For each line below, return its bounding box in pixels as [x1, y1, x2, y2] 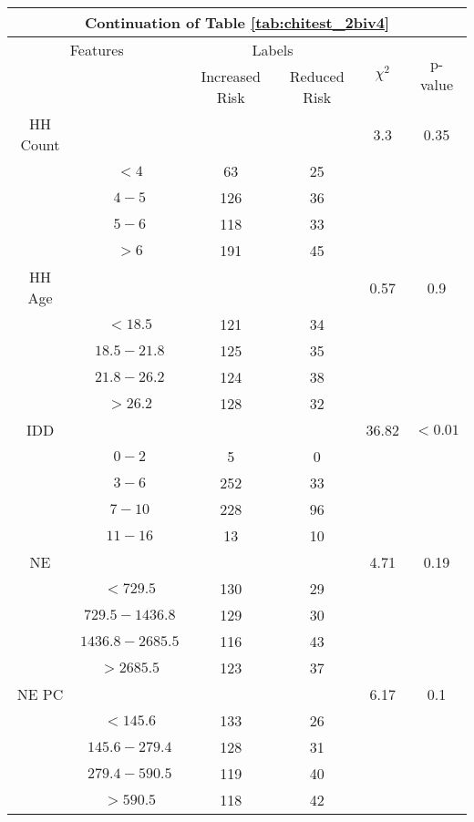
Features [69, 39, 124, 60]
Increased [201, 66, 261, 87]
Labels [252, 39, 294, 60]
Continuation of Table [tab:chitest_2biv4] [84, 12, 390, 33]
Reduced [289, 66, 345, 87]
